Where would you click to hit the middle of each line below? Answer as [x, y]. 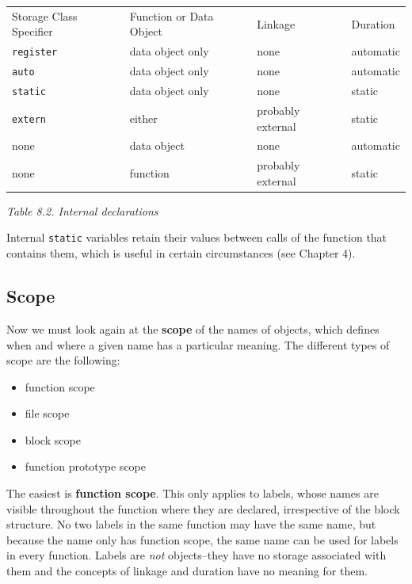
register [35, 53]
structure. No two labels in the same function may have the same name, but [191, 524]
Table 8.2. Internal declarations [82, 210]
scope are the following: [63, 360]
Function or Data [172, 15]
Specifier [32, 31]
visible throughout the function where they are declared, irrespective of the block [203, 508]
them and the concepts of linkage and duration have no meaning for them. [187, 571]
